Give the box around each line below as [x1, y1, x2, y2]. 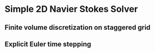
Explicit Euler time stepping [4, 40, 91, 48]
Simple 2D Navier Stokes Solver [4, 3, 138, 15]
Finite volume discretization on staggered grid [4, 23, 151, 32]
